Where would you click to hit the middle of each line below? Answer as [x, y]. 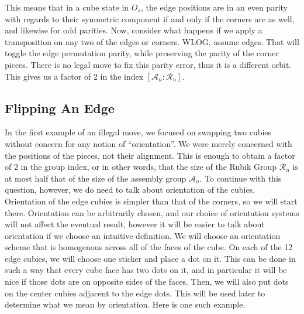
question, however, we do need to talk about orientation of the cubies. [130, 190]
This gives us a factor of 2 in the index [74, 76]
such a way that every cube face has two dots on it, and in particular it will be [146, 270]
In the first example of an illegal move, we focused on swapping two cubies [138, 132]
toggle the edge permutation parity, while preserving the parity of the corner [142, 53]
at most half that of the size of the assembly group [96, 178]
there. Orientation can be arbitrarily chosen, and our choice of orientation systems [152, 212]
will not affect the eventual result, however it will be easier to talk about [135, 224]
